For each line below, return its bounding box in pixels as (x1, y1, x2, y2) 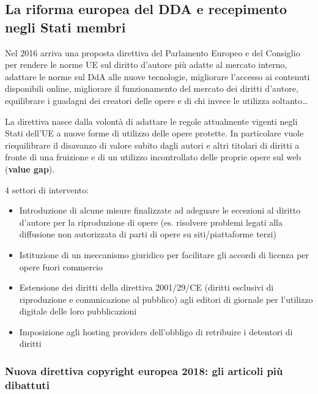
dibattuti (5, 377, 50, 392)
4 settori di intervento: (5, 183, 89, 196)
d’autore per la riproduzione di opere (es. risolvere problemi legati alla (19, 215, 283, 228)
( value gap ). (5, 162, 55, 175)
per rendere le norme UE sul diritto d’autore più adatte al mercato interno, (5, 58, 287, 71)
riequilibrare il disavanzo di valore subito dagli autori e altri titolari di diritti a (5, 138, 300, 151)
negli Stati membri (5, 17, 126, 36)
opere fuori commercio (19, 260, 103, 273)
